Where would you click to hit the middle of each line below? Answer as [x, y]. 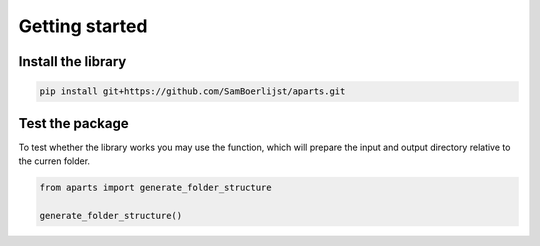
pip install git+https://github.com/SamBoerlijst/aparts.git [192, 91]
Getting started [83, 26]
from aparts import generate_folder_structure [155, 188]
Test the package [73, 123]
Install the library [72, 61]
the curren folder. [54, 161]
